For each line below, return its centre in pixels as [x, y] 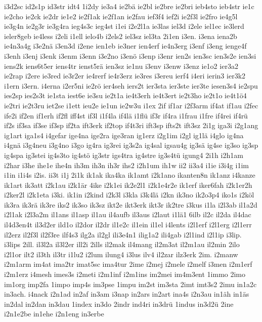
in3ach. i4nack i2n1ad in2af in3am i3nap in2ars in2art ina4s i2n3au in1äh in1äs [127, 294]
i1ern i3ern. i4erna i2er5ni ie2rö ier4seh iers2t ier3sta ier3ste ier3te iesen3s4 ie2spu [131, 85]
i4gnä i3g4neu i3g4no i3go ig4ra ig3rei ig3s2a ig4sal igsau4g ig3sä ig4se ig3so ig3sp [131, 145]
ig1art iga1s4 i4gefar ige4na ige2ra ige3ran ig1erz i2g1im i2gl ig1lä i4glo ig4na [124, 135]
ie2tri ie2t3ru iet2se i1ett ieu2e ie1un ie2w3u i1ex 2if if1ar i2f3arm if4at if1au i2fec [131, 105]
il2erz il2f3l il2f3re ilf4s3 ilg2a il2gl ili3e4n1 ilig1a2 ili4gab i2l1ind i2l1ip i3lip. [123, 234]
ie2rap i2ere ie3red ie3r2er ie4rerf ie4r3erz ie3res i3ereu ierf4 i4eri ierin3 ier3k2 [125, 76]
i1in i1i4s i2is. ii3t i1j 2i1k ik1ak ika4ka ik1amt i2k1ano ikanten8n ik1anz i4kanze [130, 175]
